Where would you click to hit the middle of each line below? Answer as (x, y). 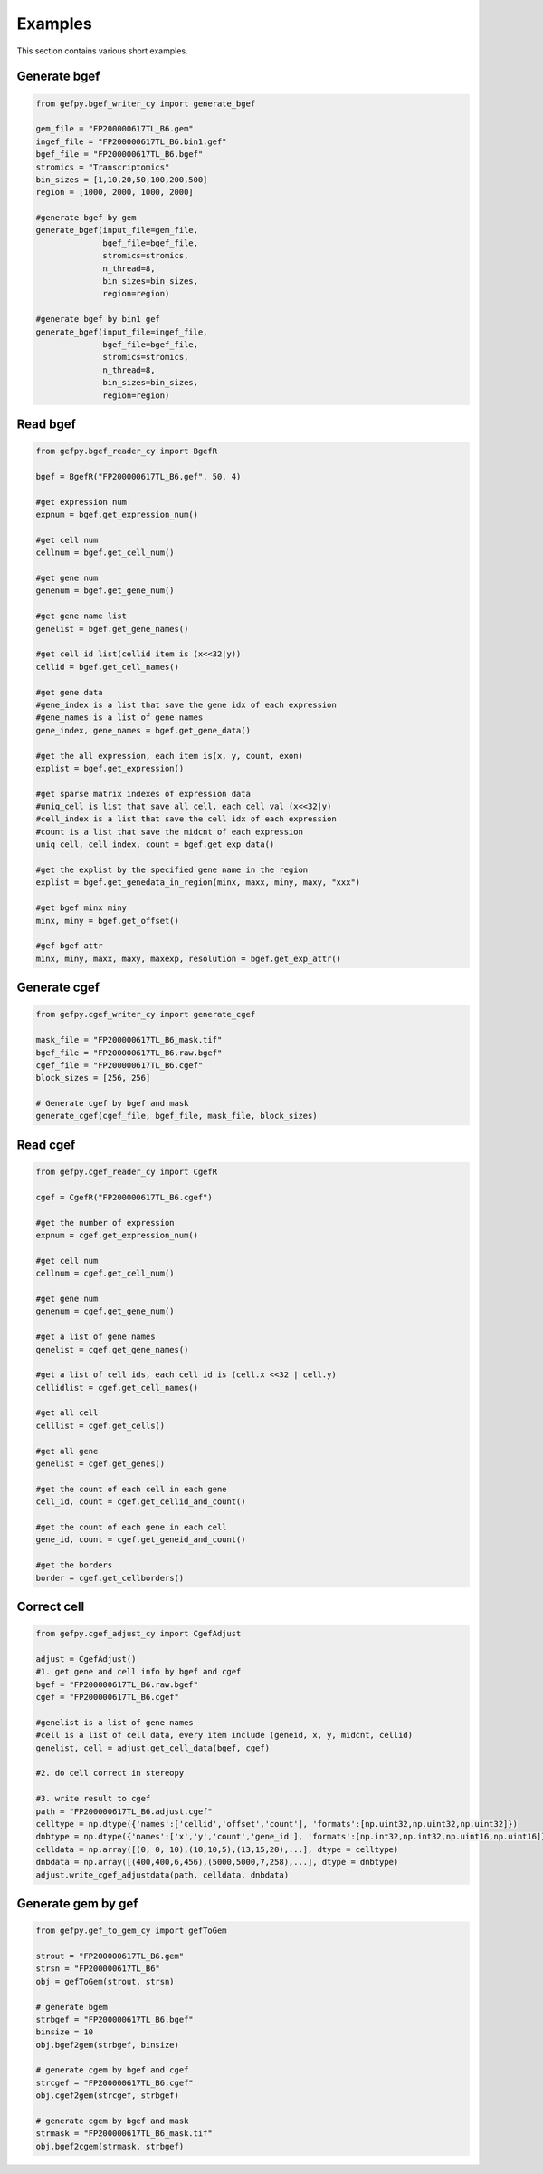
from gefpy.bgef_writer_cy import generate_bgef (146, 103)
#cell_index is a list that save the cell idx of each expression (186, 819)
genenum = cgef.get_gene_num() (105, 1311)
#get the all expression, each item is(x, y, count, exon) (169, 756)
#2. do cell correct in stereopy (110, 1773)
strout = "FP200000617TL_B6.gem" (110, 1956)
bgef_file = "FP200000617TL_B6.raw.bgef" (129, 1053)
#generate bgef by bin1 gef (98, 319)
